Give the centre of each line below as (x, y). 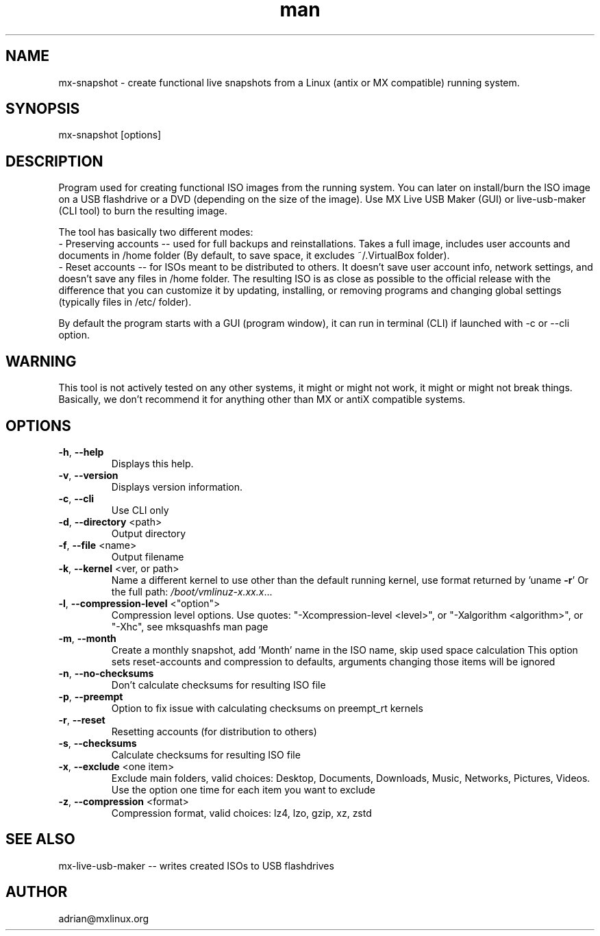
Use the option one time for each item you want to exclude (243, 789)
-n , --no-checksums (106, 673)
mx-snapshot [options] (110, 135)
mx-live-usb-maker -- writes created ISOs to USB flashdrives (196, 865)
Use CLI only (140, 510)
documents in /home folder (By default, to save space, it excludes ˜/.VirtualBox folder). (254, 256)
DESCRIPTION (54, 161)
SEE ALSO (40, 839)
